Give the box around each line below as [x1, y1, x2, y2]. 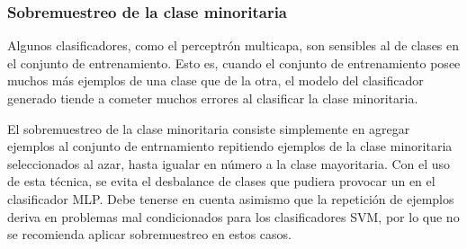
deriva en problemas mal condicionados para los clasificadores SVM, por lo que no [7, 207, 460, 226]
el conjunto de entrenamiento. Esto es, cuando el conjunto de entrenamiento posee [7, 53, 461, 72]
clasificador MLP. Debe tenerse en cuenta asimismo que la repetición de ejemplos [7, 189, 454, 208]
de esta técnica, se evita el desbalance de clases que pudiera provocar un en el [7, 172, 436, 191]
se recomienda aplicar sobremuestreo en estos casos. [7, 225, 292, 244]
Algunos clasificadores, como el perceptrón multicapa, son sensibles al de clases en [7, 36, 460, 55]
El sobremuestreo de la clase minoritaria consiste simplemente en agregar [7, 119, 410, 138]
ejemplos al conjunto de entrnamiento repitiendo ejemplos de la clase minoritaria [7, 137, 453, 156]
